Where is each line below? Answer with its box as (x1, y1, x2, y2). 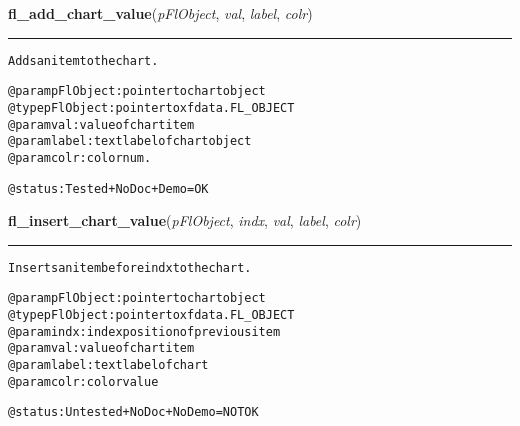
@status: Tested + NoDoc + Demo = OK (8, 181, 209, 196)
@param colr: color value (8, 374, 159, 389)
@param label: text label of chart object (8, 134, 252, 149)
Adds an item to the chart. (8, 53, 159, 68)
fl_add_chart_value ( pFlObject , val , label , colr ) (8, 3, 313, 23)
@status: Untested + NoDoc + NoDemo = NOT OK (8, 405, 259, 420)
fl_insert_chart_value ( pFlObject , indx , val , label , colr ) (8, 210, 362, 231)
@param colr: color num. (8, 150, 152, 165)
